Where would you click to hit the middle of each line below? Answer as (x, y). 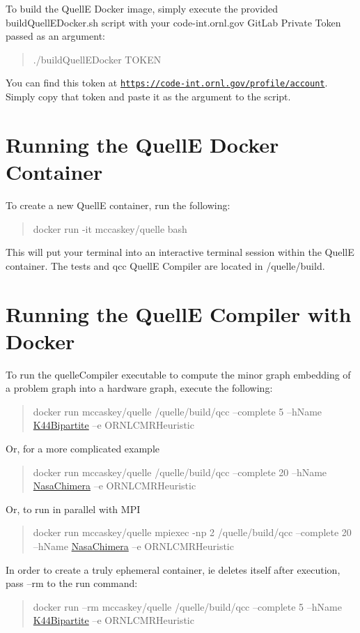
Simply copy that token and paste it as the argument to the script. (148, 97)
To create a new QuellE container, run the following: (118, 205)
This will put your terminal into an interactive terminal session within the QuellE (180, 252)
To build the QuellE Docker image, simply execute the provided (142, 8)
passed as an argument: (55, 36)
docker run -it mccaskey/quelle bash (110, 228)
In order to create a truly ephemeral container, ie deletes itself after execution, (173, 569)
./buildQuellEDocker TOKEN (97, 59)
